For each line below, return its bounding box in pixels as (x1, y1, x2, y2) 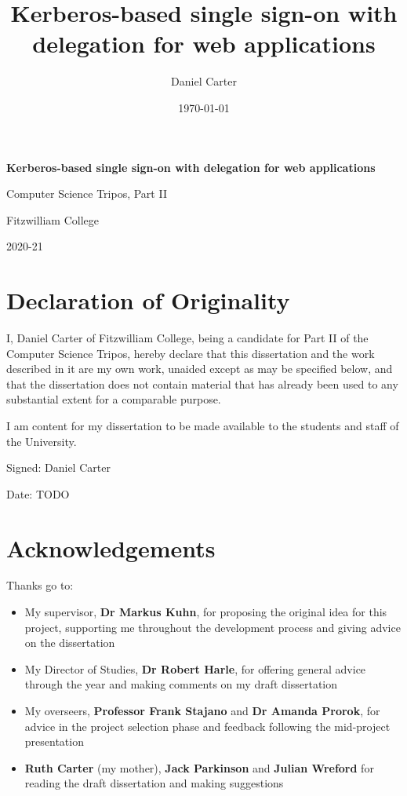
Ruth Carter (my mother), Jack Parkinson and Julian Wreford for (24, 759, 374, 776)
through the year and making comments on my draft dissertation (24, 676, 338, 692)
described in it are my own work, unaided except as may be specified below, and (6, 360, 393, 377)
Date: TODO (6, 485, 70, 502)
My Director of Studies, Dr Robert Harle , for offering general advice (24, 660, 366, 677)
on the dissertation (24, 634, 115, 651)
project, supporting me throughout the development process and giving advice (24, 619, 401, 635)
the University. (6, 433, 77, 449)
